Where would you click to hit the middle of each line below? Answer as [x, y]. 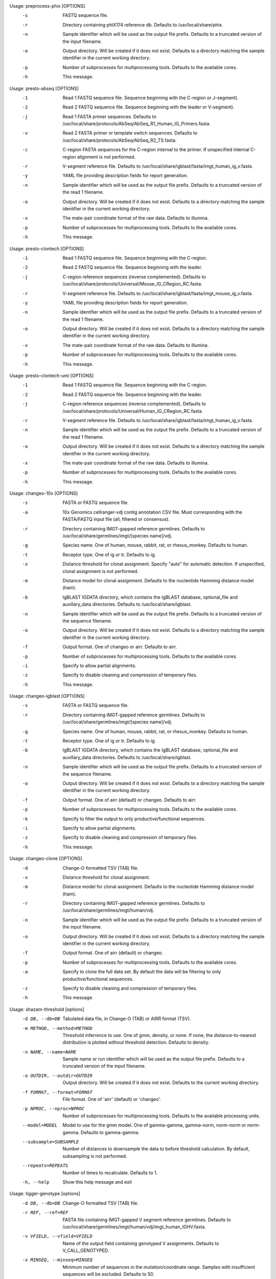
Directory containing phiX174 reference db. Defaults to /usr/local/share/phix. [143, 25]
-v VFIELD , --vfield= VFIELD [57, 1236]
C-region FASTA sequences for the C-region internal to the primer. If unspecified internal [156, 150]
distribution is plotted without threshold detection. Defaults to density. [136, 1042]
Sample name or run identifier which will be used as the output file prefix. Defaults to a [154, 1059]
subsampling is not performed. [95, 1156]
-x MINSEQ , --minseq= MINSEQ [57, 1260]
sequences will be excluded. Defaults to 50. [109, 1274]
